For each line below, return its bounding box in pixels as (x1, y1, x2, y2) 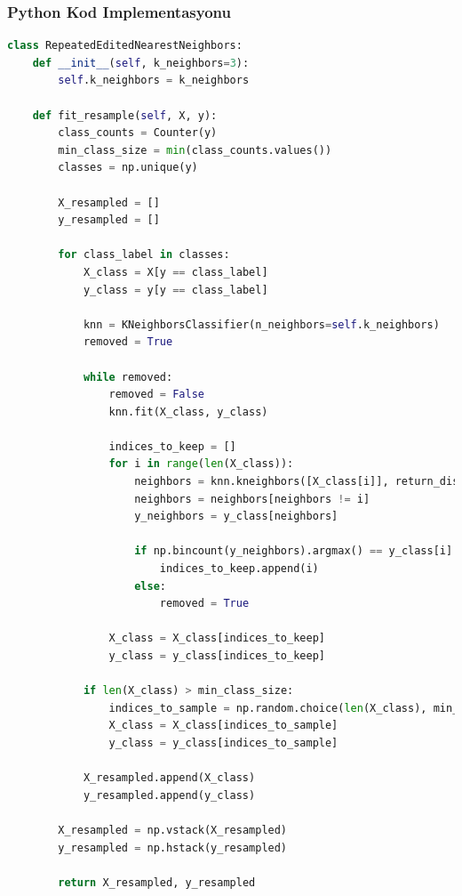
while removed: (83, 370, 173, 383)
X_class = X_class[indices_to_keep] (108, 632, 325, 645)
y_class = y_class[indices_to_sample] (108, 736, 339, 749)
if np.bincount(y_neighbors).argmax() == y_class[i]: (134, 545, 459, 558)
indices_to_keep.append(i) (159, 562, 319, 576)
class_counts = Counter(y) (58, 126, 218, 140)
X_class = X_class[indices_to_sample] (108, 719, 339, 732)
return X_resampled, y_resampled (58, 876, 256, 889)
